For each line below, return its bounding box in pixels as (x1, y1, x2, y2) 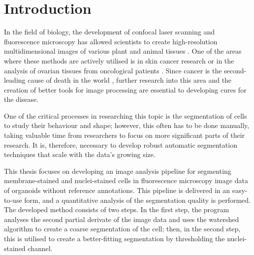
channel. (28, 243, 53, 253)
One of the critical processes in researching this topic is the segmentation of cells (4, 110, 247, 121)
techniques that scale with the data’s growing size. (4, 149, 156, 159)
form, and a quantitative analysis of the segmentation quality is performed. (24, 194, 251, 205)
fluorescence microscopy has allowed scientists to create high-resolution (4, 36, 218, 46)
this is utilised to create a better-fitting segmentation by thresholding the (4, 233, 225, 243)
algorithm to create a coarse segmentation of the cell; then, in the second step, (4, 223, 241, 234)
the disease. (4, 94, 39, 104)
